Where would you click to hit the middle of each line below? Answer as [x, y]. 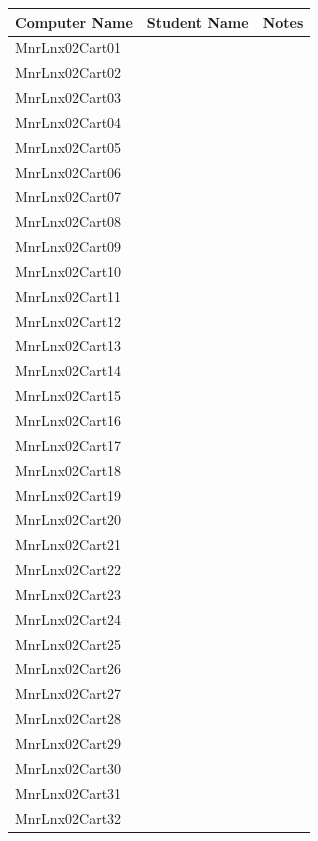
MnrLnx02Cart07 [68, 196]
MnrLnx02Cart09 [68, 246]
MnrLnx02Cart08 [68, 221]
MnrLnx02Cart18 [68, 469]
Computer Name [74, 21]
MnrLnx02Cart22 [68, 569]
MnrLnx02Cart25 [68, 643]
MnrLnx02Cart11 [68, 295]
